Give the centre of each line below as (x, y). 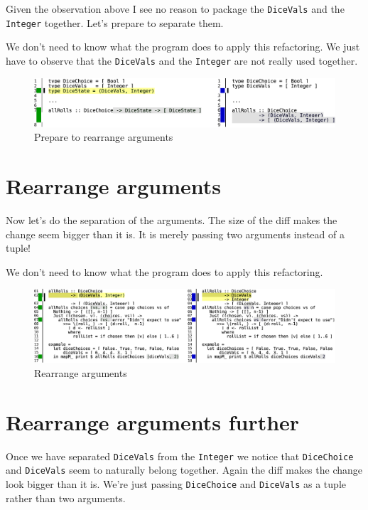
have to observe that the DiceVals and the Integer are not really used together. (182, 60)
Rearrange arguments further (153, 421)
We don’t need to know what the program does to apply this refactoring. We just (183, 47)
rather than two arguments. (66, 498)
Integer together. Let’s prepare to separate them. (115, 22)
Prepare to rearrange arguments (104, 137)
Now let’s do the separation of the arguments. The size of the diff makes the (172, 220)
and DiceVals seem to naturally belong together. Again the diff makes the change (184, 470)
